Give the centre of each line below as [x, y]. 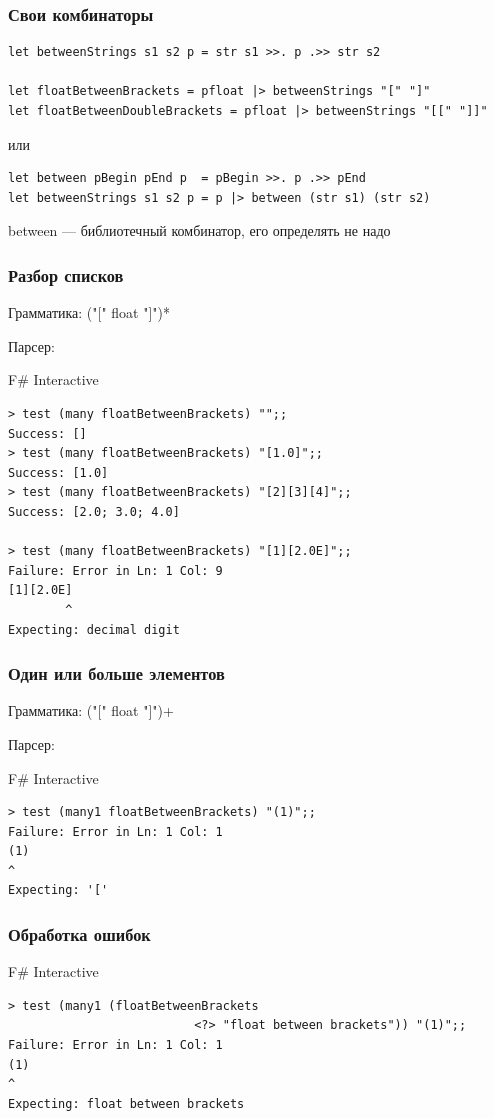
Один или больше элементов [116, 673]
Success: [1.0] [58, 472]
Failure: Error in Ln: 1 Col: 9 [115, 570]
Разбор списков [66, 274]
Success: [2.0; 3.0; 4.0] [94, 511]
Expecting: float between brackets [126, 1103]
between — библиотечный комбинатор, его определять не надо [199, 230]
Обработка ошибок [79, 933]
